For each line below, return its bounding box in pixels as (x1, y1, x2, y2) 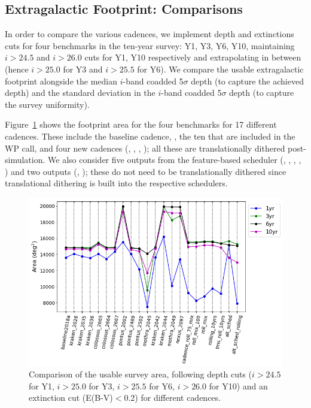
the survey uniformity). (5, 98, 90, 110)
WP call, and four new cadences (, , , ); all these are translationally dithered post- (5, 141, 306, 154)
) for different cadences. (135, 391, 221, 404)
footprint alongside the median (5, 74, 117, 87)
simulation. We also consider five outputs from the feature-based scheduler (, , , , (5, 153, 301, 166)
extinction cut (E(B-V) (29, 391, 113, 404)
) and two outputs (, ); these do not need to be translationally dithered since (5, 165, 286, 177)
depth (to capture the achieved (191, 74, 304, 87)
